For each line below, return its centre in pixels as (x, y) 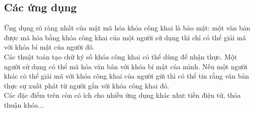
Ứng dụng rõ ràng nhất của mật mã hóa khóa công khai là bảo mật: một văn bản (127, 28)
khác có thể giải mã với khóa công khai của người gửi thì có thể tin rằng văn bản (127, 76)
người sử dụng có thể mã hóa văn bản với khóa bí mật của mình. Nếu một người (126, 66)
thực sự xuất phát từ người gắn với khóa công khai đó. (87, 85)
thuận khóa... (24, 104)
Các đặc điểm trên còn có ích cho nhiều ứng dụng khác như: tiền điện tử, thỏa (123, 95)
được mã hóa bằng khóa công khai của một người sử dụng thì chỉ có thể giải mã (125, 37)
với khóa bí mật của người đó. (49, 47)
